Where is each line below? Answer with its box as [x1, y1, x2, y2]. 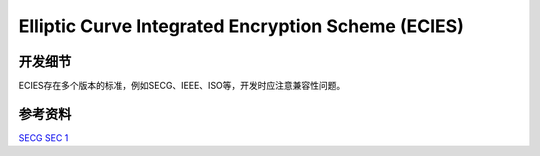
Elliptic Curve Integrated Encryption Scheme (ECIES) [18, 15, 464, 37]
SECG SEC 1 [18, 131, 69, 144]
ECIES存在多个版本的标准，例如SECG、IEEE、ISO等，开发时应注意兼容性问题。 [18, 80, 346, 92]
